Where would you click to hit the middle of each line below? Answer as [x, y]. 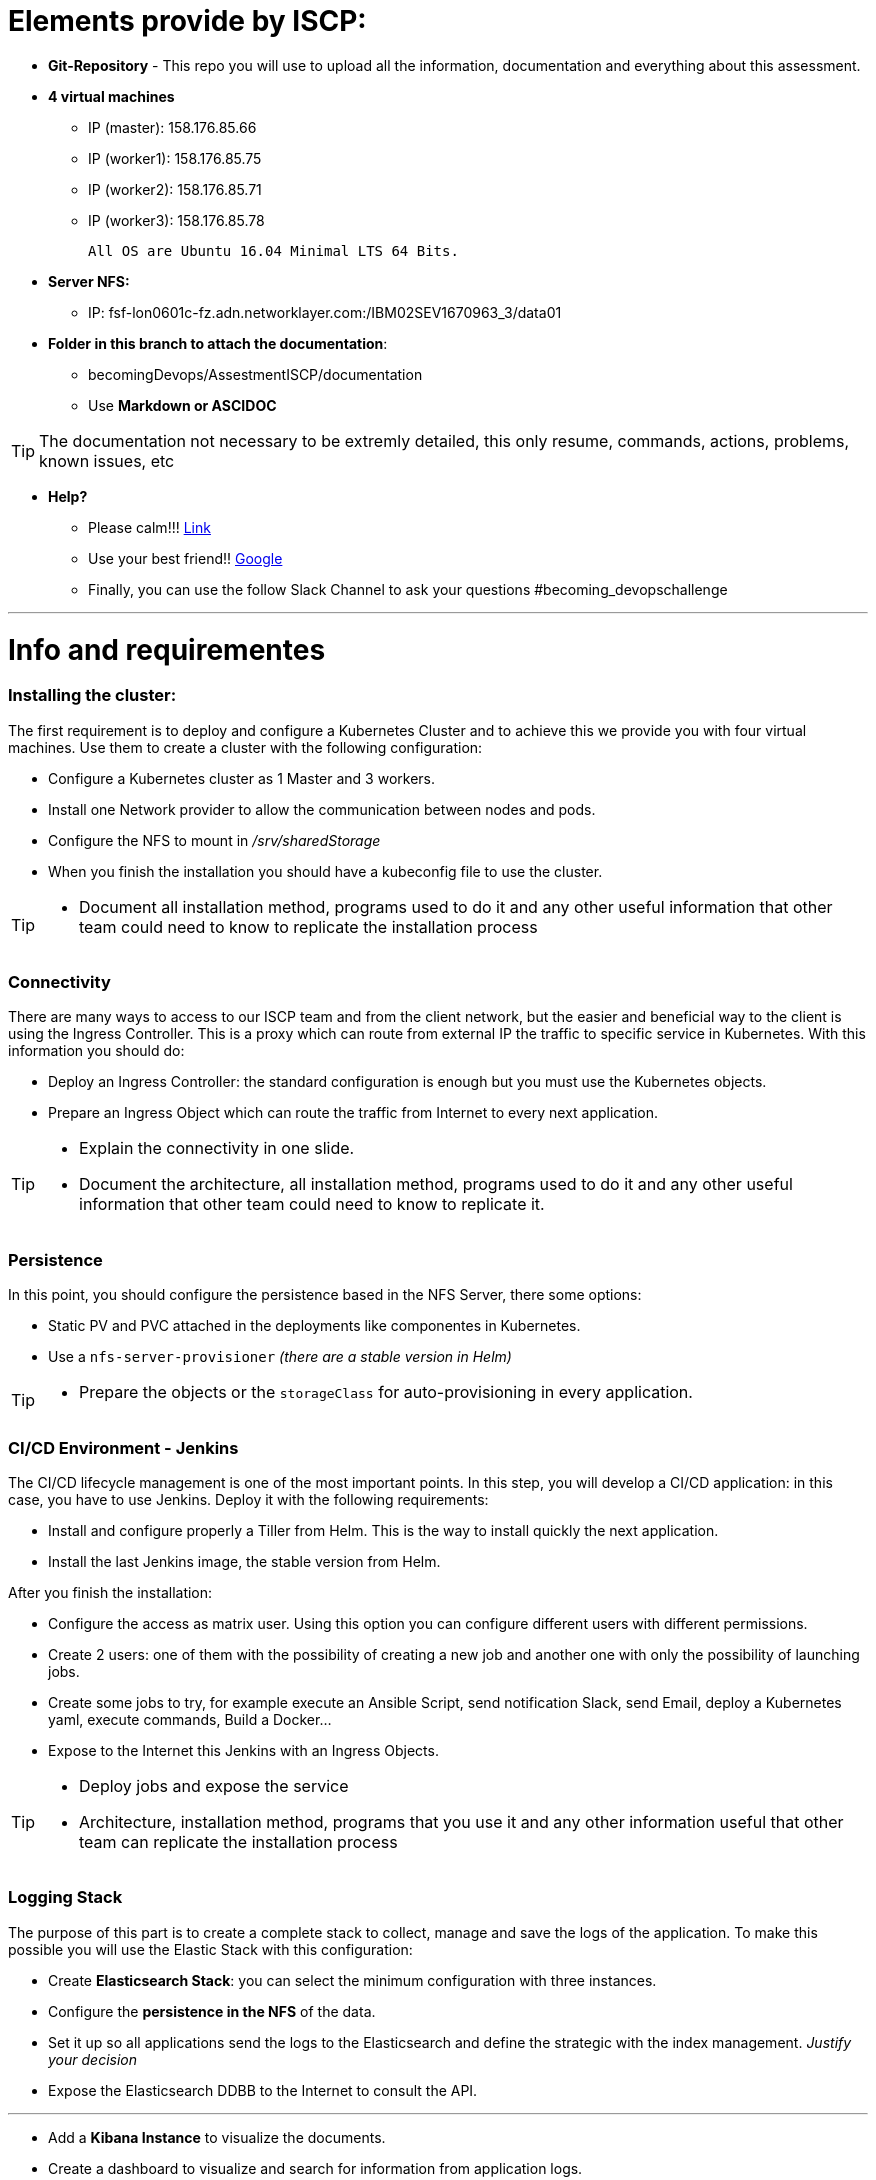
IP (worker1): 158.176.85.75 [175, 158]
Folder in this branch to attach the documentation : [218, 343]
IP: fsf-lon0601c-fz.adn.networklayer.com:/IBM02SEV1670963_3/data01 [325, 312]
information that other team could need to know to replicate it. [312, 1204]
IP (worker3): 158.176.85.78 [176, 220]
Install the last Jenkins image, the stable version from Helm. [244, 1561]
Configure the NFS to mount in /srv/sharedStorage [214, 840]
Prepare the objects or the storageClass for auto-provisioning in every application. [386, 1392]
